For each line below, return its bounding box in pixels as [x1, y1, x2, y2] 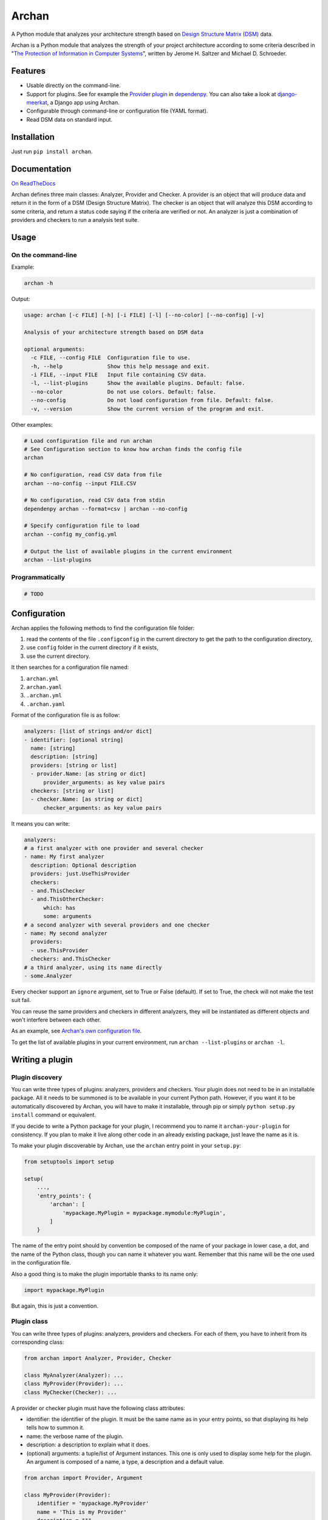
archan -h [24, 280, 53, 287]
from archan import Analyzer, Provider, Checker [24, 1355, 172, 1362]
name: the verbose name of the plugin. [26, 1432, 124, 1440]
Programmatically [11, 573, 66, 582]
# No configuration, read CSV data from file [24, 471, 162, 478]
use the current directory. [26, 652, 91, 660]
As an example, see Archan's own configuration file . [11, 1028, 142, 1035]
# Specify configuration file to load [24, 522, 140, 529]
